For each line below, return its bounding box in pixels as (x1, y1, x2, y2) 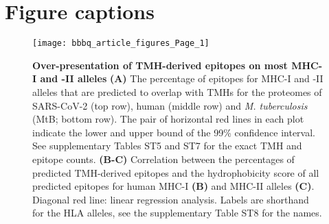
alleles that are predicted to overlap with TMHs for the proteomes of (32, 84, 322, 99)
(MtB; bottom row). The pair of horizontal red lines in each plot (32, 112, 304, 126)
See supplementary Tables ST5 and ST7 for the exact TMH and (32, 138, 302, 153)
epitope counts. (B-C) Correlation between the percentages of (32, 151, 295, 166)
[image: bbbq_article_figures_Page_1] (32, 38, 209, 49)
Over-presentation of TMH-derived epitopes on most (32, 58, 288, 72)
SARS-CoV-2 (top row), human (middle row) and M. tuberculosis (32, 98, 308, 112)
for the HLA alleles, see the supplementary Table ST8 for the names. (32, 206, 322, 220)
